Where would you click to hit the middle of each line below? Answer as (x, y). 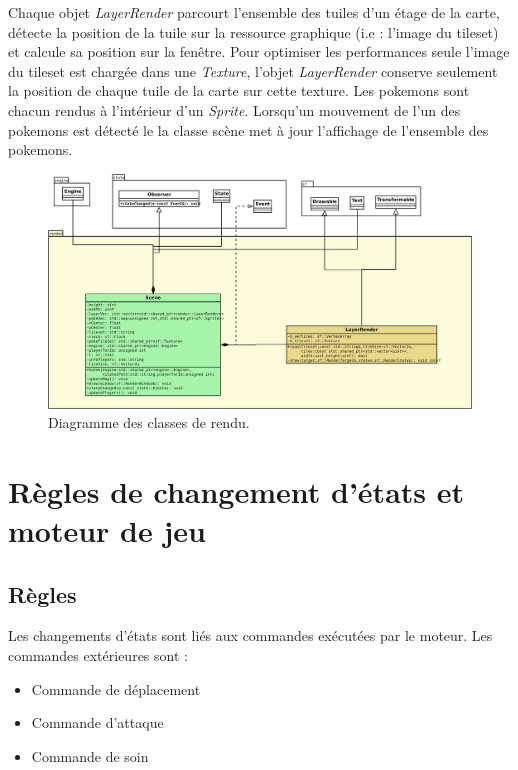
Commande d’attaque (97, 722)
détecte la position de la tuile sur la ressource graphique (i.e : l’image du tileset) (253, 31)
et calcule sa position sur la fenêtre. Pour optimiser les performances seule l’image (259, 51)
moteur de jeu (107, 530)
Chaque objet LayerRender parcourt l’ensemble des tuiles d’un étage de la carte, (254, 12)
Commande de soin (90, 755)
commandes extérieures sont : (98, 655)
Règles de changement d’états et (236, 490)
